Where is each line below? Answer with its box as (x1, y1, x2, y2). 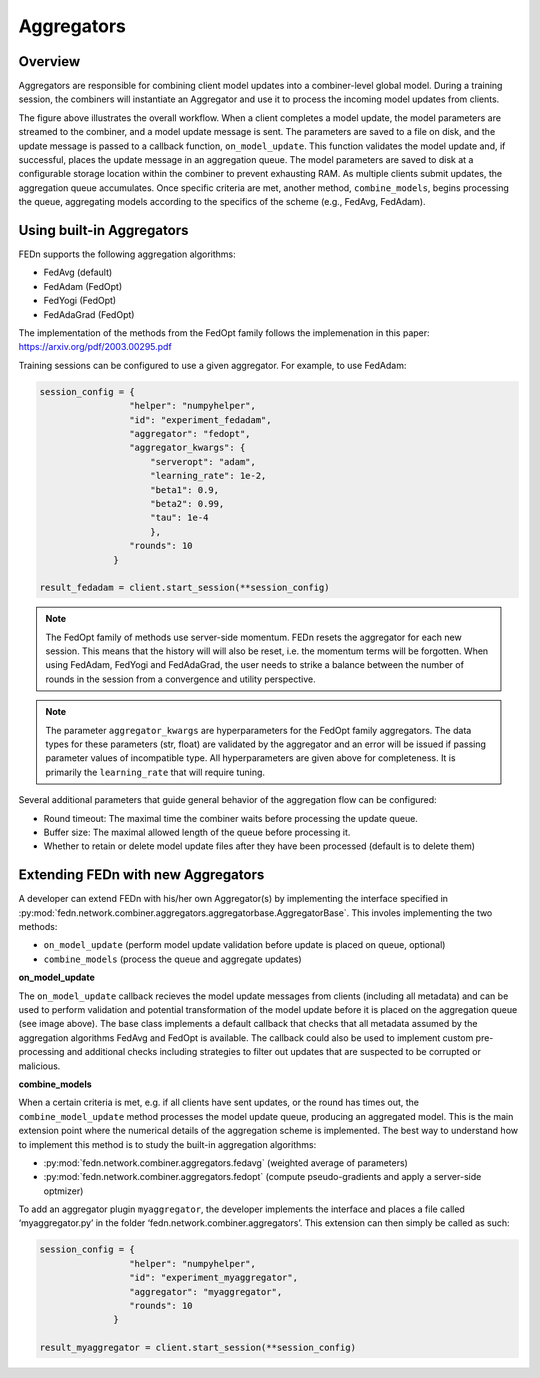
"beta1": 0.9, (150, 484, 220, 495)
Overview (18, 53, 81, 70)
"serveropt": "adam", (150, 456, 257, 467)
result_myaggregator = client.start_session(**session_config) (39, 1342, 357, 1354)
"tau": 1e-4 (150, 512, 209, 524)
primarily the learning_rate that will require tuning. (45, 766, 265, 778)
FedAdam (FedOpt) (43, 280, 123, 292)
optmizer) (43, 1185, 84, 1197)
